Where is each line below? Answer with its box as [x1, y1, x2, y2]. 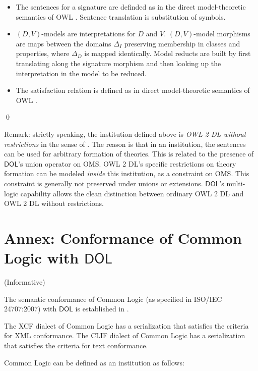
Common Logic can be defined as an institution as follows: [4, 357, 184, 367]
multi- [226, 178, 245, 188]
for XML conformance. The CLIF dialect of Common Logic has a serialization [4, 330, 245, 341]
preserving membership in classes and [124, 38, 240, 48]
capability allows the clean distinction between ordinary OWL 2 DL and [20, 188, 244, 198]
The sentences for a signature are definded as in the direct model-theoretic [16, 2, 246, 12]
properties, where [16, 48, 70, 59]
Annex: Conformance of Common [4, 227, 242, 248]
